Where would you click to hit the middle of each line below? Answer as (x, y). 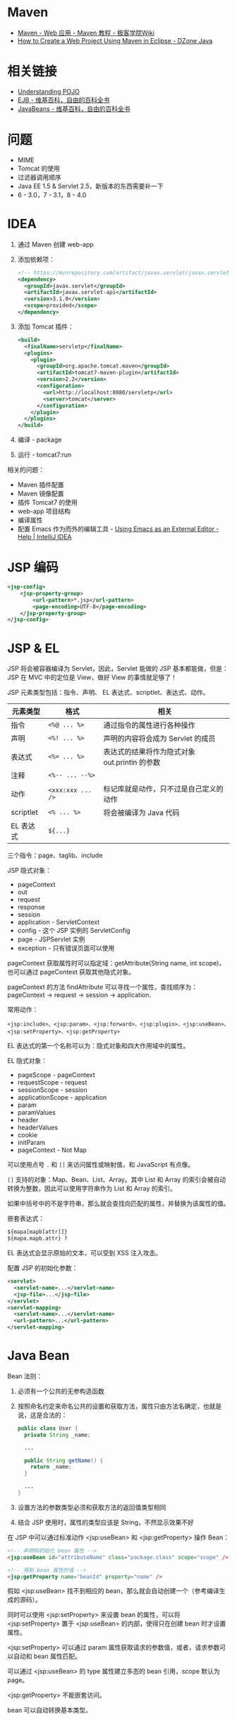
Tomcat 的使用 (38, 168)
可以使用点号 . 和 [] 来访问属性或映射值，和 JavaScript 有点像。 (101, 1165)
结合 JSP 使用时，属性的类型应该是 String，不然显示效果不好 (105, 1522)
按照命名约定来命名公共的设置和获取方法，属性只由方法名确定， (110, 1406)
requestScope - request (52, 1083)
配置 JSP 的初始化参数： (43, 1268)
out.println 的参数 (132, 763)
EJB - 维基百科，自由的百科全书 (63, 100)
